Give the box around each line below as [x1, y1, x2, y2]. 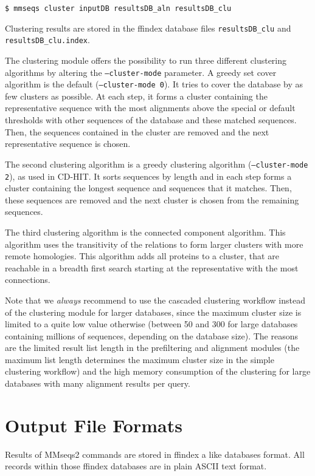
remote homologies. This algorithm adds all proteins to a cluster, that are [5, 250, 279, 262]
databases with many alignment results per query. [5, 377, 190, 390]
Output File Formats [5, 412, 182, 437]
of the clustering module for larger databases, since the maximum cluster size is [5, 305, 302, 318]
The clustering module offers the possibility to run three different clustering [5, 53, 287, 66]
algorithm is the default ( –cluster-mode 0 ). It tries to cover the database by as [5, 78, 303, 90]
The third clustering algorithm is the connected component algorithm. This [5, 225, 286, 238]
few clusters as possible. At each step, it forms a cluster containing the [5, 89, 268, 102]
